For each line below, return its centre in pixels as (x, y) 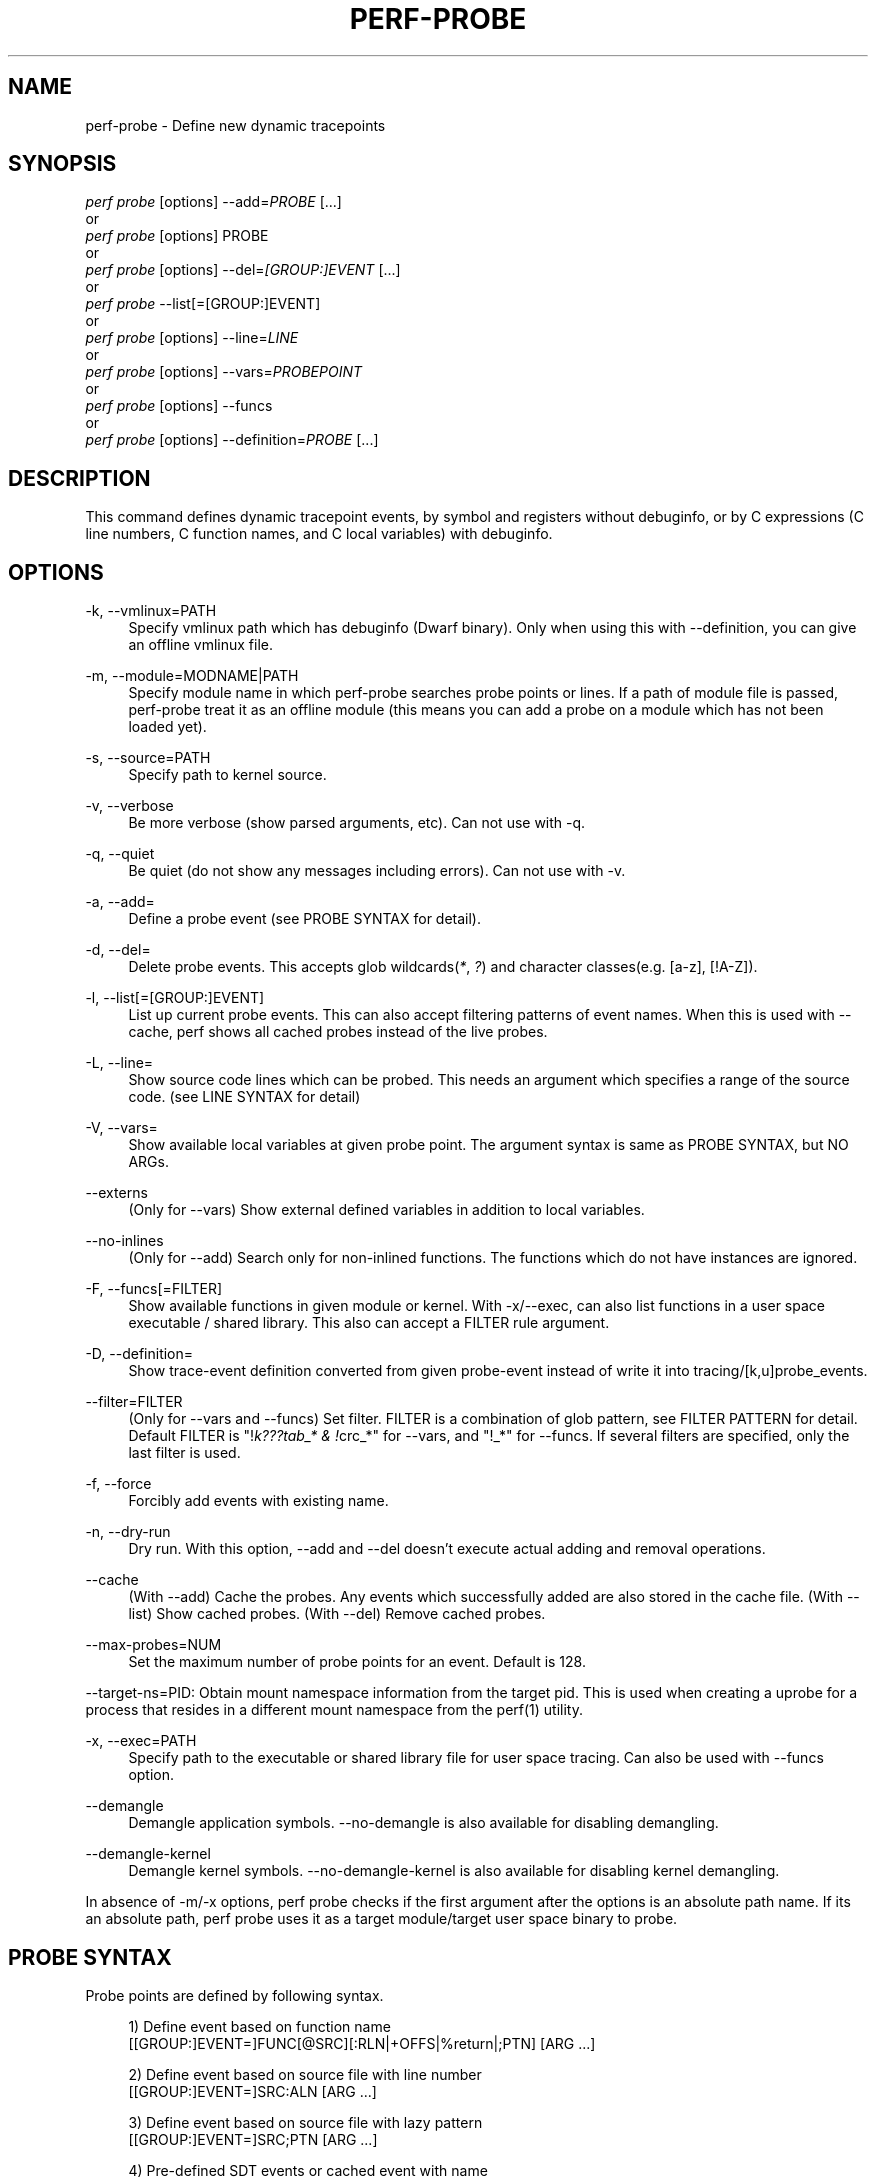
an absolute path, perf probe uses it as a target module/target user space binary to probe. (381, 1919)
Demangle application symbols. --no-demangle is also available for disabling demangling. (423, 1823)
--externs (116, 1193)
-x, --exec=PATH (141, 1741)
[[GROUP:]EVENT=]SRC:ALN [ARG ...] (252, 2091)
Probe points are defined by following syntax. (234, 1995)
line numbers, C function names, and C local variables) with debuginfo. (319, 534)
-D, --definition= (139, 1354)
